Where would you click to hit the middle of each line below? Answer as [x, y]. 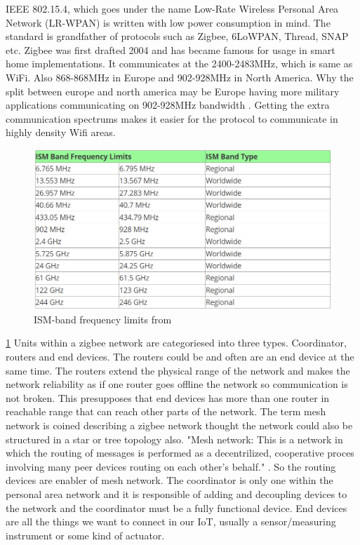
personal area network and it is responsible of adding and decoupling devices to [176, 493]
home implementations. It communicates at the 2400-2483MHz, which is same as [179, 63]
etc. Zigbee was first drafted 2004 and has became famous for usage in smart [171, 49]
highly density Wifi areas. [61, 132]
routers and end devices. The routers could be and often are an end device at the [180, 356]
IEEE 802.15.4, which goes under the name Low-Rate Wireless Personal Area [172, 8]
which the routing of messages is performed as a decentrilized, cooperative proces [180, 453]
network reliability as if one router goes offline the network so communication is [177, 384]
